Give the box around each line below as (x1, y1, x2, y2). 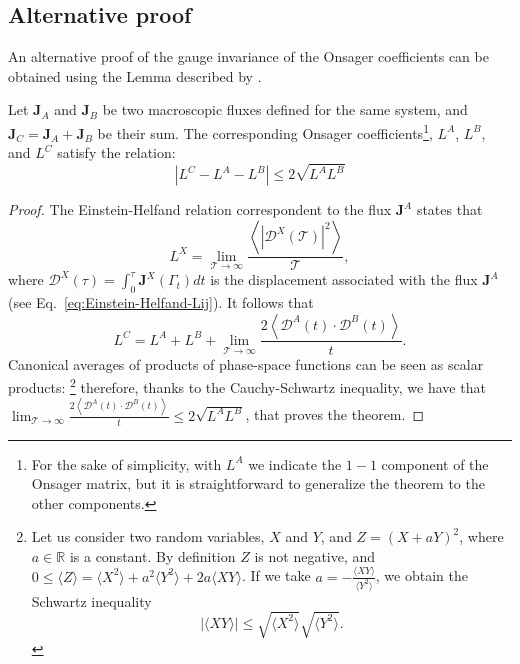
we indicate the (248, 453, 342, 474)
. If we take (241, 565, 311, 586)
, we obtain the (375, 565, 468, 586)
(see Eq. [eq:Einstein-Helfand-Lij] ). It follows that (8, 291, 314, 312)
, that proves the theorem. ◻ (245, 404, 425, 425)
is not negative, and (254, 545, 376, 566)
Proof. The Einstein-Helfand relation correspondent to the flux (8, 199, 392, 220)
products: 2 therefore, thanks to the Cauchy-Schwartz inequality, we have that (8, 374, 486, 397)
